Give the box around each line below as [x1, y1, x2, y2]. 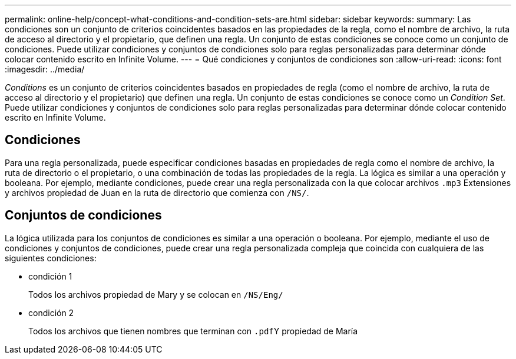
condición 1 [28, 271, 72, 281]
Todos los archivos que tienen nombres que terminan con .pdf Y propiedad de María [28, 325, 358, 336]
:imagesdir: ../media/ [5, 64, 85, 74]
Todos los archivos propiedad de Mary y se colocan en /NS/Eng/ [28, 289, 283, 300]
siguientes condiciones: [5, 252, 97, 263]
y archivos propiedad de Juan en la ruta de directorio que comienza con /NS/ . [5, 187, 309, 198]
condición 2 [28, 307, 74, 318]
